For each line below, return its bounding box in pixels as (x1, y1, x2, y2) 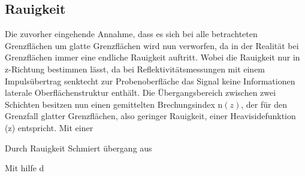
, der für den (241, 98, 287, 110)
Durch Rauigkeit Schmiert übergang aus (5, 141, 152, 154)
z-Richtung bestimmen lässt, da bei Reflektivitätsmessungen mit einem (5, 62, 265, 75)
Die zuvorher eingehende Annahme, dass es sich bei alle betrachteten (5, 28, 258, 40)
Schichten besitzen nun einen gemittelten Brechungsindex (5, 98, 215, 110)
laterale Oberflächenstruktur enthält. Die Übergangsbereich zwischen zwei (5, 86, 276, 99)
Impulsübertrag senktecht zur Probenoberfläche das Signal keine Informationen (5, 74, 295, 87)
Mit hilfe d (5, 162, 44, 174)
